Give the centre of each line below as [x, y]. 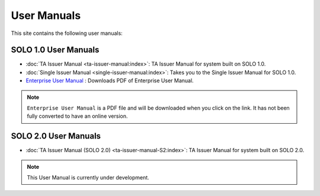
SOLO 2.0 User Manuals [56, 136]
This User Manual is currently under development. [88, 178]
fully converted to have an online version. [77, 116]
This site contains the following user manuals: [67, 33]
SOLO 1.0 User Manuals [55, 50]
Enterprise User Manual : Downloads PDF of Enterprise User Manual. [110, 81]
